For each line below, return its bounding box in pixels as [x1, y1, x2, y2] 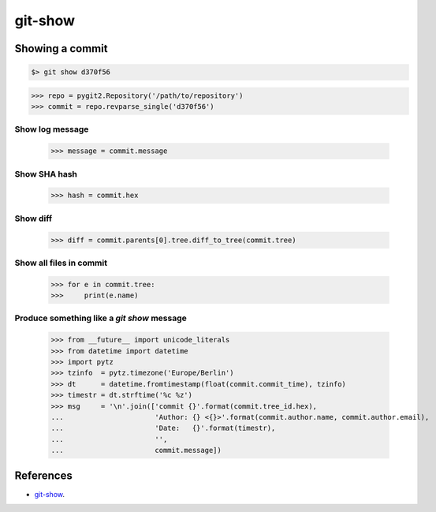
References [14, 469, 73, 482]
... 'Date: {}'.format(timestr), [50, 424, 276, 433]
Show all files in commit [14, 257, 108, 268]
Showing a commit [14, 42, 108, 55]
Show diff [14, 213, 53, 224]
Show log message [14, 124, 89, 135]
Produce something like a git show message [14, 312, 187, 323]
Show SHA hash [14, 168, 78, 179]
